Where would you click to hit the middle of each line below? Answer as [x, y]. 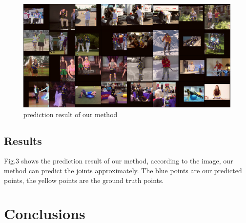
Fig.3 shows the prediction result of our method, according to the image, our [119, 161]
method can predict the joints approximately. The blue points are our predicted [123, 170]
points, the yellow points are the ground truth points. [84, 180]
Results [23, 140]
